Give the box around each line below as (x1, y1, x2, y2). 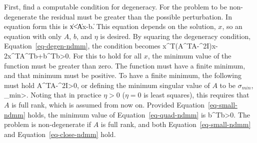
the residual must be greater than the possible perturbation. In (39, 11, 232, 21)
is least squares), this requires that (143, 89, 249, 100)
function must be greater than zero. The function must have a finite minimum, (4, 60, 245, 70)
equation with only (4, 30, 62, 41)
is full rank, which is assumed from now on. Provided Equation (11, 99, 205, 109)
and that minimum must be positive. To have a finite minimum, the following (4, 70, 241, 80)
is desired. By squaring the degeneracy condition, (100, 30, 251, 41)
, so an (222, 21, 242, 31)
